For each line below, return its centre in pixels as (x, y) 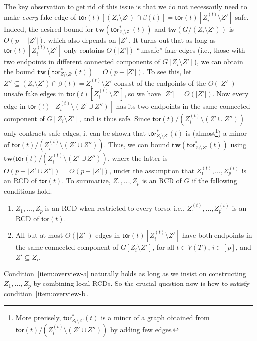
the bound (20, 71)
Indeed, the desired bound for (49, 28)
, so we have (143, 93)
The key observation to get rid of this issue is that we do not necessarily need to (126, 6)
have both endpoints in (217, 235)
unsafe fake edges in (34, 93)
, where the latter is (137, 158)
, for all (163, 247)
